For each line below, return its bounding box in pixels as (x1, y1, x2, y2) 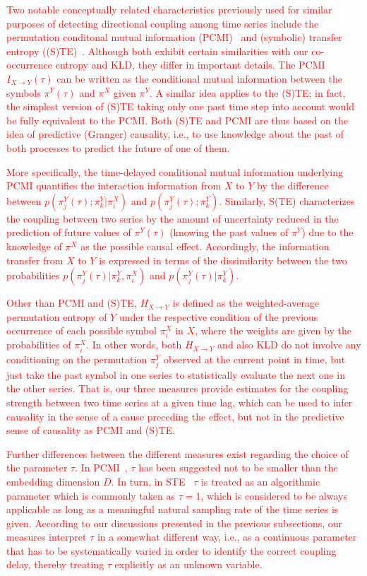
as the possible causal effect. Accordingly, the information (80, 238, 330, 253)
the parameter (6, 460, 68, 475)
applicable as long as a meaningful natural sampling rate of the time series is (6, 502, 339, 517)
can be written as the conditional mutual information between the (56, 71, 342, 86)
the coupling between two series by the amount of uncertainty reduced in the (6, 211, 339, 225)
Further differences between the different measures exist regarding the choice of (6, 446, 349, 461)
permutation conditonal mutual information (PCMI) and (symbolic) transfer (6, 30, 342, 45)
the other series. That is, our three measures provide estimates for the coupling (6, 381, 349, 396)
